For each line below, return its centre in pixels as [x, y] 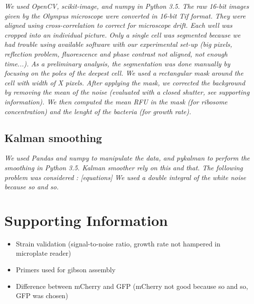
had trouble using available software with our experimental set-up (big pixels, [118, 44]
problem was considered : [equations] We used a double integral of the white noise [125, 177]
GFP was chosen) [42, 295]
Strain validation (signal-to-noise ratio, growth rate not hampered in [118, 243]
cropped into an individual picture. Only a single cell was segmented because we [123, 34]
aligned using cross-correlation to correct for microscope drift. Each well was [118, 25]
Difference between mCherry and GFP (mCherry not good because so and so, [132, 286]
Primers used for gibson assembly [66, 270]
